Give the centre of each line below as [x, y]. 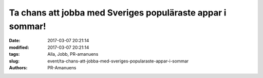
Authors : [18, 67]
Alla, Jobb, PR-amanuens [73, 54]
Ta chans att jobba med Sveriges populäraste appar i [118, 13]
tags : [14, 54]
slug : [14, 61]
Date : [15, 41]
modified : [19, 47]
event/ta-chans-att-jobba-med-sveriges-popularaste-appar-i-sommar [118, 61]
